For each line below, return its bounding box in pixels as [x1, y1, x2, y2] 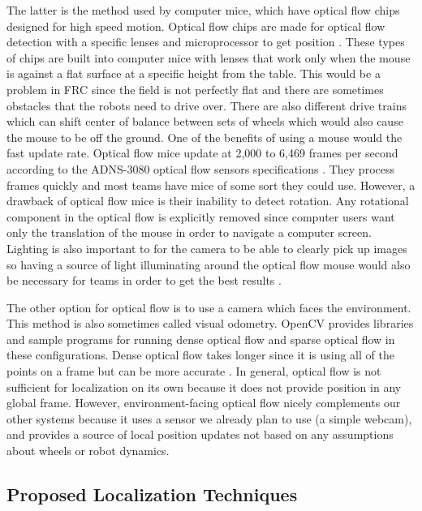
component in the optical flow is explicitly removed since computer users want [6, 208, 395, 225]
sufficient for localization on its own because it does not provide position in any [6, 378, 402, 395]
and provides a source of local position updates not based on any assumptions [6, 426, 394, 443]
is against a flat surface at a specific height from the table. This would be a [6, 65, 381, 82]
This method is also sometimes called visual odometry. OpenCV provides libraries [6, 315, 414, 332]
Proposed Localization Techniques [6, 482, 298, 507]
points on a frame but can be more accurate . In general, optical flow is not [6, 363, 381, 380]
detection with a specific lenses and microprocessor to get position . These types [6, 33, 405, 50]
